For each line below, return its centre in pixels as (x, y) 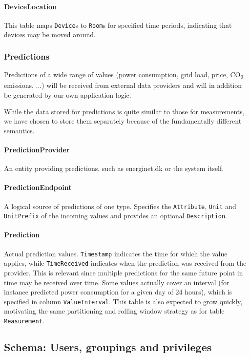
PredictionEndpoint (38, 187)
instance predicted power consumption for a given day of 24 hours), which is (118, 292)
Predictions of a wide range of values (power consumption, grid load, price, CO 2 (124, 75)
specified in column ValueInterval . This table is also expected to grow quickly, (123, 301)
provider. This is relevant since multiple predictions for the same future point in (124, 272)
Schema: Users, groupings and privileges (108, 347)
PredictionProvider (37, 149)
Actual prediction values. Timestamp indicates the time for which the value (116, 253)
